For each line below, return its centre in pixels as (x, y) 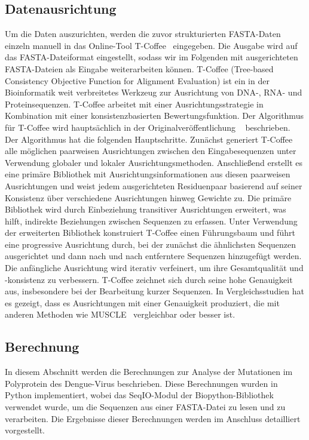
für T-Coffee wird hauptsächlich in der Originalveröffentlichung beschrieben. (148, 127)
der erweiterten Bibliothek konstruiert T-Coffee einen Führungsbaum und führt (150, 233)
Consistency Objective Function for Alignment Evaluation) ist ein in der (137, 80)
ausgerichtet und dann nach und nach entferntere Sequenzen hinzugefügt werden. (153, 256)
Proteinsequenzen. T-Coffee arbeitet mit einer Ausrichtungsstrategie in (134, 104)
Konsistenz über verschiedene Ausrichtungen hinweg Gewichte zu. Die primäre (148, 197)
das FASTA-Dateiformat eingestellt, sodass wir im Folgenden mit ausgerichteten (152, 57)
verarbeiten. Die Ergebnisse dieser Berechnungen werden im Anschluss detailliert (153, 418)
